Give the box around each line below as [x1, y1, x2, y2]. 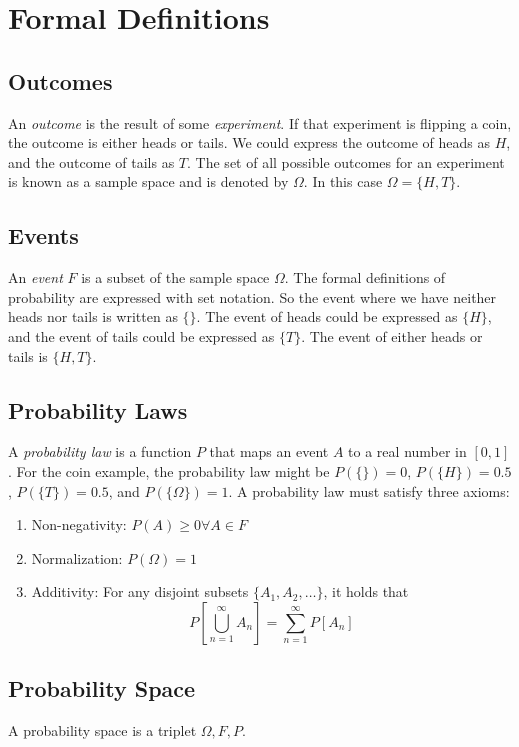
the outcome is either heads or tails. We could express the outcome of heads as [8, 132, 491, 153]
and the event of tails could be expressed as [8, 325, 275, 346]
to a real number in [348, 441, 467, 462]
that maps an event [209, 441, 329, 462]
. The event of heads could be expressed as [196, 306, 458, 327]
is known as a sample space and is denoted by [8, 171, 289, 192]
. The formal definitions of [284, 267, 446, 288]
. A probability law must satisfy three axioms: [228, 480, 510, 501]
